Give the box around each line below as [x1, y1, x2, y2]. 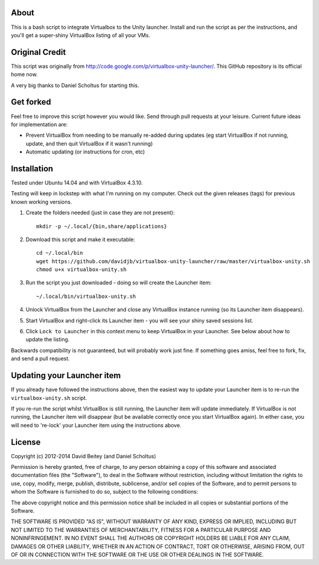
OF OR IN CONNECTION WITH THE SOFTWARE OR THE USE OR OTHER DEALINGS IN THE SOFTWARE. [11, 551, 264, 558]
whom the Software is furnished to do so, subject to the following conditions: [11, 488, 198, 495]
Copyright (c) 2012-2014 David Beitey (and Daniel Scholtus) [11, 452, 157, 459]
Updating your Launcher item [11, 370, 121, 380]
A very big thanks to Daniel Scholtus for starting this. [11, 81, 139, 88]
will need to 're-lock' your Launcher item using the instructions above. [11, 422, 181, 429]
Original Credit [11, 47, 66, 57]
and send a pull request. [11, 355, 70, 362]
